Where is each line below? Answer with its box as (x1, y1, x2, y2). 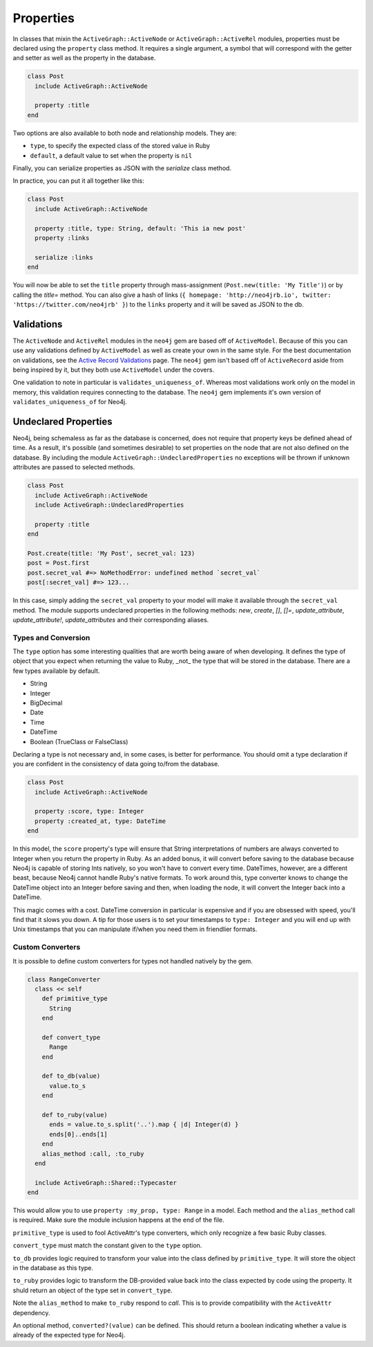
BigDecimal (30, 698, 63, 707)
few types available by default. (12, 667, 100, 675)
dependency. (12, 1308, 50, 1317)
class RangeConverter (27, 975, 101, 983)
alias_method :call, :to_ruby (41, 1150, 144, 1157)
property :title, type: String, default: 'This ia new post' (35, 224, 247, 232)
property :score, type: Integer (35, 807, 144, 815)
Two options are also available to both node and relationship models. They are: (12, 129, 238, 137)
